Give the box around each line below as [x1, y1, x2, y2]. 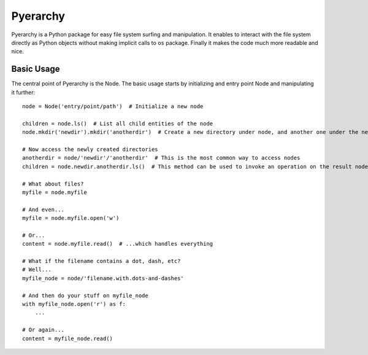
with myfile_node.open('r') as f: [22, 301, 126, 307]
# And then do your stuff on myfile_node [22, 292, 148, 299]
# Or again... [22, 326, 64, 334]
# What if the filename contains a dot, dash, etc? [22, 258, 181, 265]
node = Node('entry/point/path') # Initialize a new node [22, 103, 204, 110]
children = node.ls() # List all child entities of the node [22, 120, 213, 127]
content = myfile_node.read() [22, 335, 113, 342]
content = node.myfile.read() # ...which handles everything [22, 240, 213, 248]
